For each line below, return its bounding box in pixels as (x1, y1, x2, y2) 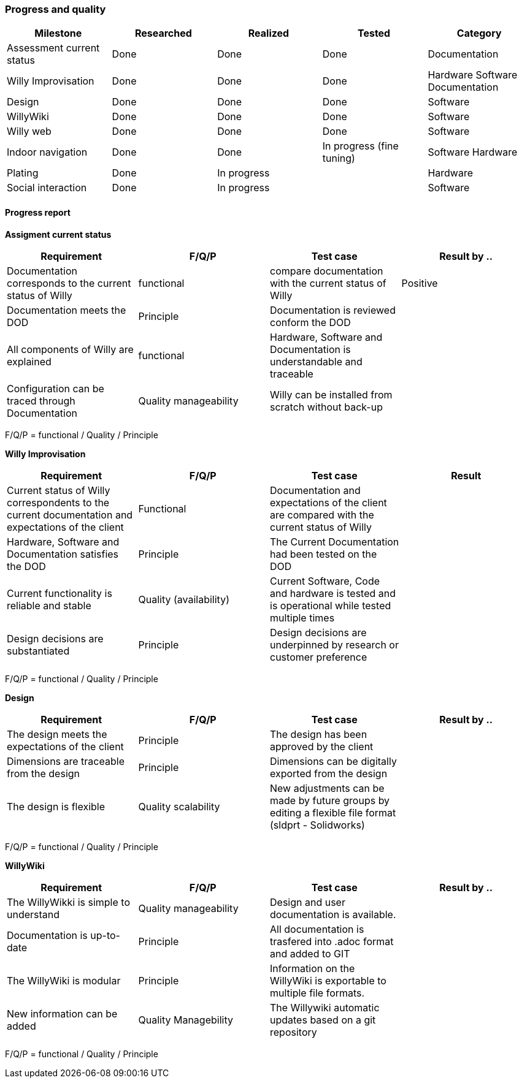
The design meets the (7, 728, 107, 740)
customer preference (270, 650, 367, 663)
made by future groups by (270, 794, 390, 807)
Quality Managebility (138, 1013, 233, 1026)
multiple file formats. (270, 986, 365, 999)
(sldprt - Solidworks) (270, 818, 365, 831)
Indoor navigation (7, 146, 88, 159)
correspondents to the (7, 496, 110, 509)
